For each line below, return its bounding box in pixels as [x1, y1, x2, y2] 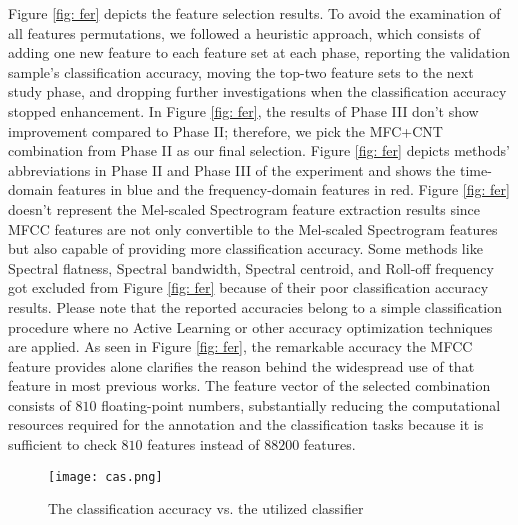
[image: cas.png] [48, 469, 163, 484]
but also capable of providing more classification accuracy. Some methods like [8, 238, 483, 259]
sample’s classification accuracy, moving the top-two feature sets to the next [8, 61, 474, 82]
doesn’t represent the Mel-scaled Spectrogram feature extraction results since [8, 198, 481, 219]
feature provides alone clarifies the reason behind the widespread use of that [8, 355, 475, 376]
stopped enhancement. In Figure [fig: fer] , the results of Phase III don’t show [8, 100, 479, 121]
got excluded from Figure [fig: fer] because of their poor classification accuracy [8, 277, 489, 298]
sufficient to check [8, 434, 117, 455]
